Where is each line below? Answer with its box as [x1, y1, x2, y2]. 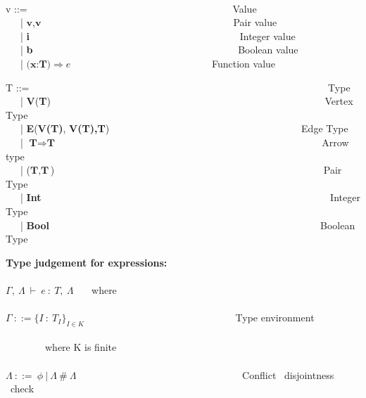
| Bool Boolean [20, 217, 355, 232]
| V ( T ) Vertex [20, 94, 353, 108]
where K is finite [44, 340, 117, 354]
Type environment [235, 310, 315, 325]
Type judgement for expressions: [6, 255, 168, 269]
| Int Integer [20, 190, 360, 205]
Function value [211, 56, 276, 70]
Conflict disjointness [242, 367, 334, 382]
